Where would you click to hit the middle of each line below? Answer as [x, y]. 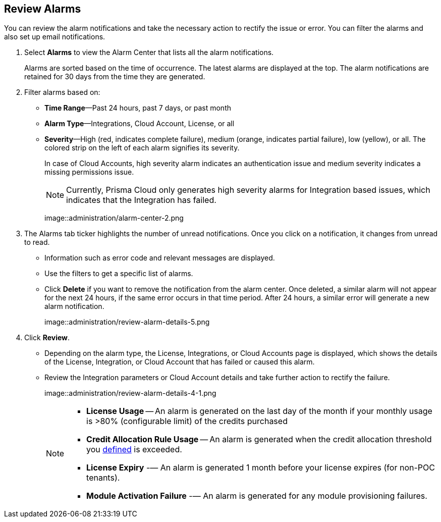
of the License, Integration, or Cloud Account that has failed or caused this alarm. [180, 362]
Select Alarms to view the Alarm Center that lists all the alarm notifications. [149, 53]
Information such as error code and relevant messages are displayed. [160, 258]
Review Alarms [43, 9]
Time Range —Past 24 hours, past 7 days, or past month [138, 108]
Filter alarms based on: [62, 92]
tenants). [103, 478]
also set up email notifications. [55, 37]
